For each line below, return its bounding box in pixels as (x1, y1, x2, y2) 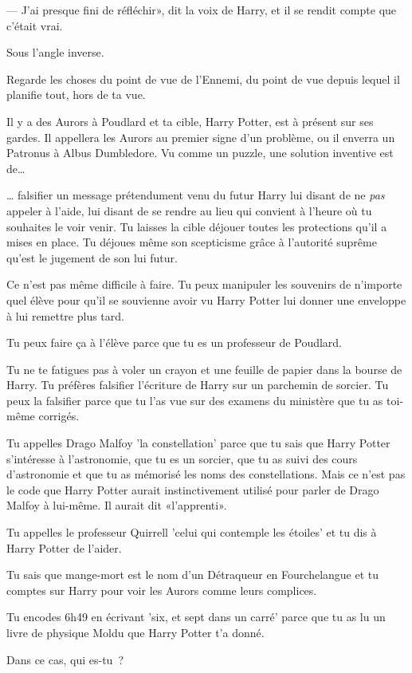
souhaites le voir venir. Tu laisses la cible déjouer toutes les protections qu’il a (6, 218, 387, 234)
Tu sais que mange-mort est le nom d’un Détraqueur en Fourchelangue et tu (6, 566, 379, 583)
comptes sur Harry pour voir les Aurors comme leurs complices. (6, 581, 317, 598)
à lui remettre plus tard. (6, 307, 124, 324)
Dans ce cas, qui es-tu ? (6, 651, 124, 667)
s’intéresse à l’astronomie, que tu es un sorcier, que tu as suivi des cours (6, 450, 358, 466)
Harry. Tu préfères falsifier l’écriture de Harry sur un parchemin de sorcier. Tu (6, 376, 389, 393)
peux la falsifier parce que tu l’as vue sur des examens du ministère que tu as (6, 392, 383, 408)
